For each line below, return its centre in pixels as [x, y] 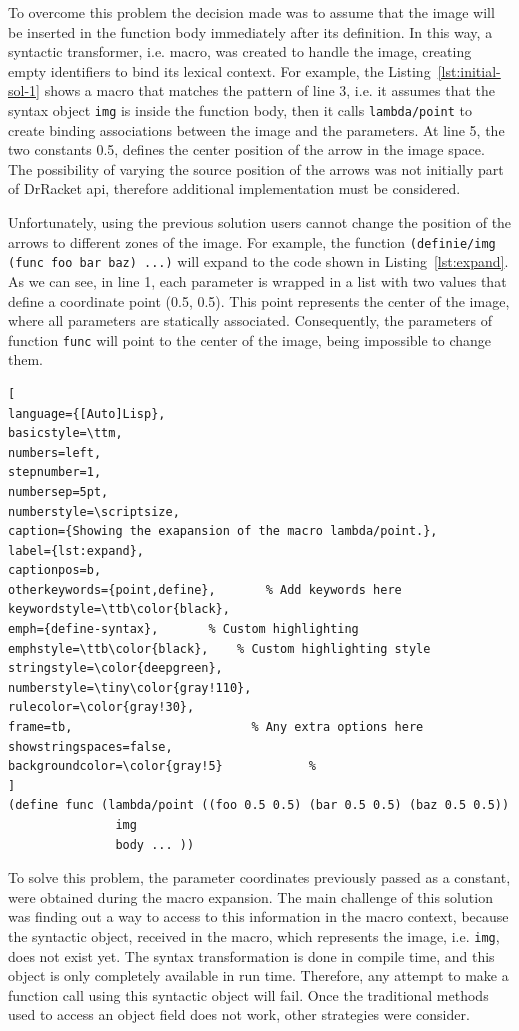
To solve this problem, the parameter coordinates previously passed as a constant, [259, 877]
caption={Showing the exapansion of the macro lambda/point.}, [223, 531]
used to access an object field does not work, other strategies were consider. [239, 1014]
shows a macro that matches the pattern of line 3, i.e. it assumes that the [270, 90]
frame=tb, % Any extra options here [216, 727]
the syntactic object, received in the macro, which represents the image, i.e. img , [254, 935]
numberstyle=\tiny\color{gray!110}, [130, 687]
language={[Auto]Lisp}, [87, 413]
